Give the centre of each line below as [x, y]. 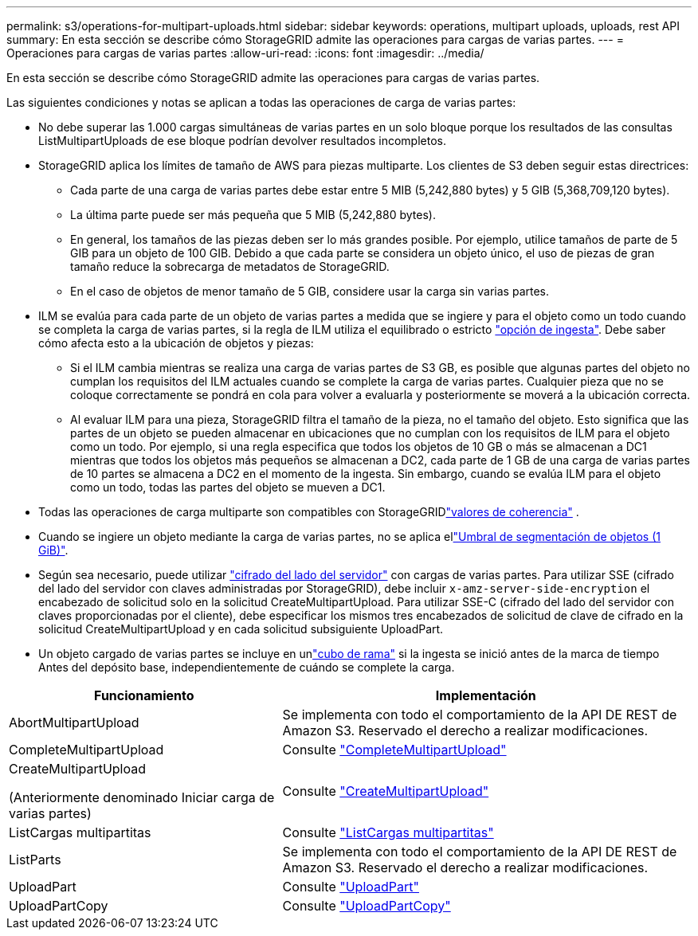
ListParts [35, 860]
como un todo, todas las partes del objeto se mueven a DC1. [228, 487]
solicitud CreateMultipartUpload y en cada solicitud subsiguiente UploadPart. [241, 629]
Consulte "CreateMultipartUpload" [386, 791]
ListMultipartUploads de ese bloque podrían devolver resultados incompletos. [242, 141]
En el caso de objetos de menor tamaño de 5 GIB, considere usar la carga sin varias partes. [310, 291]
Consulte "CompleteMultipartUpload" [394, 750]
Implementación [486, 695]
